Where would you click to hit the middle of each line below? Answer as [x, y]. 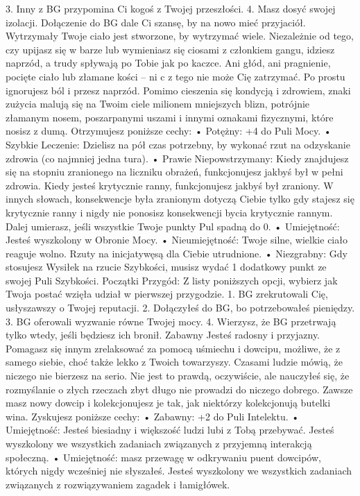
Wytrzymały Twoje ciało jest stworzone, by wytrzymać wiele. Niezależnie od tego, [180, 36]
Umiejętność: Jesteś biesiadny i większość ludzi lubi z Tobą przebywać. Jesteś [170, 430]
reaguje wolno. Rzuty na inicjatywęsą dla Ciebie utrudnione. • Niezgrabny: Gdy [177, 253]
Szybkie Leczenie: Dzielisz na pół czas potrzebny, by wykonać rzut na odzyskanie [178, 144]
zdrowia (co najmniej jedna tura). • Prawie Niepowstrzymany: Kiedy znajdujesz [177, 158]
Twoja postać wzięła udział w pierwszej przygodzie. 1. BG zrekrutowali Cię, [167, 294]
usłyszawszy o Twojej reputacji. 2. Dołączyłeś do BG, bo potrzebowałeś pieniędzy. [180, 308]
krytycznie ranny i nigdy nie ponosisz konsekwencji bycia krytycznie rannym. [169, 212]
